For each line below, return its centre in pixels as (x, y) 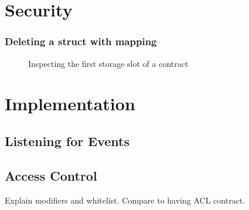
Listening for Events (67, 140)
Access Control (51, 175)
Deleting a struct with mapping (81, 41)
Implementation (70, 104)
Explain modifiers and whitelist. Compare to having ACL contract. (125, 200)
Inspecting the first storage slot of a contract (108, 63)
